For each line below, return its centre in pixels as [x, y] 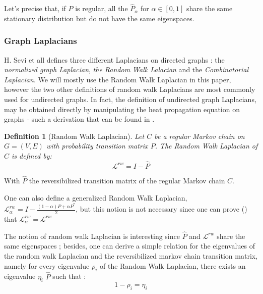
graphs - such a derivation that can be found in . [79, 119]
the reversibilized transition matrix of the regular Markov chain [127, 180]
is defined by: [32, 155]
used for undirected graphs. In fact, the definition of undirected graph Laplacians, [130, 99]
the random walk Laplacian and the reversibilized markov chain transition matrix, [131, 255]
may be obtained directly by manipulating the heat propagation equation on [122, 109]
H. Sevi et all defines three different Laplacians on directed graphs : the [114, 59]
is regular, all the [102, 8]
